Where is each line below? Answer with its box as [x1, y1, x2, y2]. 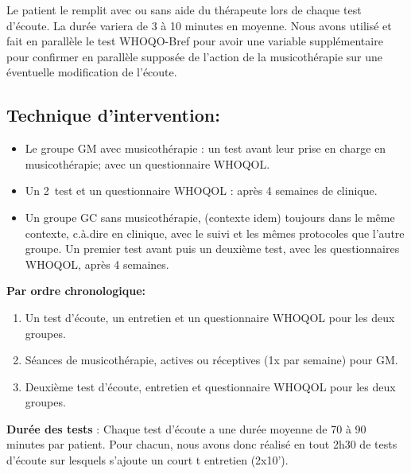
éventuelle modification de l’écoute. [6, 64, 177, 80]
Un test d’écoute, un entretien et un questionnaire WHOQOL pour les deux [25, 309, 395, 325]
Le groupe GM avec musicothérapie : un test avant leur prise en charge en [25, 140, 386, 157]
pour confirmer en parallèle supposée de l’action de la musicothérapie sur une [6, 48, 383, 64]
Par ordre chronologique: [6, 282, 146, 299]
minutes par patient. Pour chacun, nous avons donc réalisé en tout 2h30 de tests [6, 436, 397, 453]
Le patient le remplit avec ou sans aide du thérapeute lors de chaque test [6, 2, 362, 17]
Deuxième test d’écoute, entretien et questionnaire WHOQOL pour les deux [25, 378, 396, 394]
